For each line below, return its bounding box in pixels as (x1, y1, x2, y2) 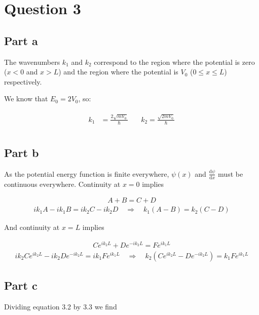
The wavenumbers (4, 56, 60, 67)
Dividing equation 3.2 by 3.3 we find (4, 301, 117, 312)
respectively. (4, 76, 42, 87)
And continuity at (4, 222, 60, 232)
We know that (4, 93, 48, 104)
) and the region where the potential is (58, 66, 178, 77)
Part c (4, 278, 38, 293)
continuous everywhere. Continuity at (4, 178, 121, 189)
